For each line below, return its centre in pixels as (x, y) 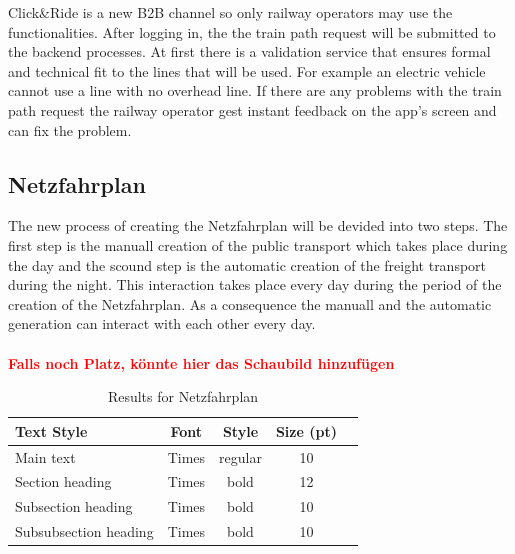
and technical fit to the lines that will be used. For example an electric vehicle (247, 70)
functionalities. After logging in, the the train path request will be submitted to (252, 31)
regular (240, 456)
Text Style (51, 430)
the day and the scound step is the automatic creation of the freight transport (247, 264)
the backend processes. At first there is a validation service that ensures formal (249, 51)
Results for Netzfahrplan (183, 396)
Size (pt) (306, 430)
